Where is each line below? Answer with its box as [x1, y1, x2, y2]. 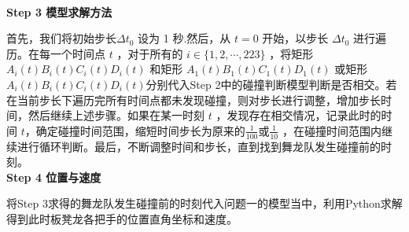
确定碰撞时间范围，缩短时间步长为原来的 [35, 122, 245, 138]
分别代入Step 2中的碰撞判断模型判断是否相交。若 [146, 75, 397, 92]
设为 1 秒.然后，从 [138, 30, 231, 46]
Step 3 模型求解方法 [6, 3, 112, 20]
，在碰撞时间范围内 [282, 122, 381, 138]
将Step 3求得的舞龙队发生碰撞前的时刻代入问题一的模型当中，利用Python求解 [6, 195, 403, 212]
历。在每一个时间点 [6, 45, 105, 61]
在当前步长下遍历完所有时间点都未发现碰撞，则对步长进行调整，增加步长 [6, 91, 381, 108]
